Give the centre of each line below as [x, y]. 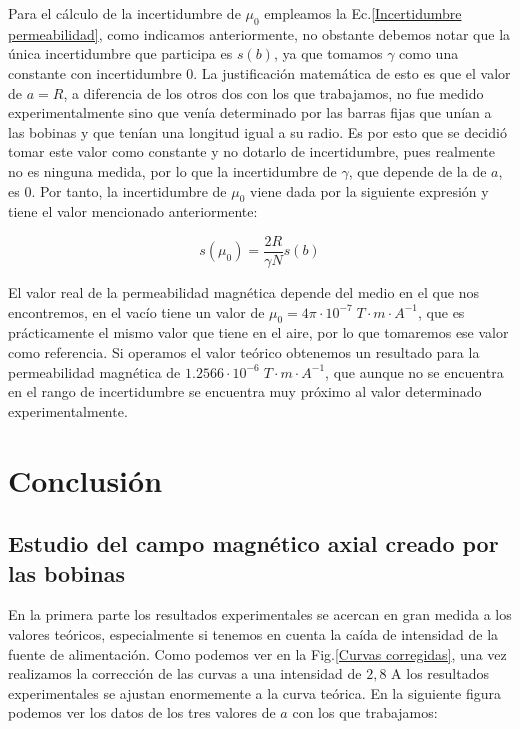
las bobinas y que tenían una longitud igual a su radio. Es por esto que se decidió [257, 131]
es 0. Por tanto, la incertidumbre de [117, 190]
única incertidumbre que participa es [120, 53]
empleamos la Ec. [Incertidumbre [363, 13]
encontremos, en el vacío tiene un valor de [136, 311]
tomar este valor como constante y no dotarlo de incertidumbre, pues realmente [251, 151]
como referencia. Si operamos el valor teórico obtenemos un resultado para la [244, 351]
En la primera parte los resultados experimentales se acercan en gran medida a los [260, 614]
